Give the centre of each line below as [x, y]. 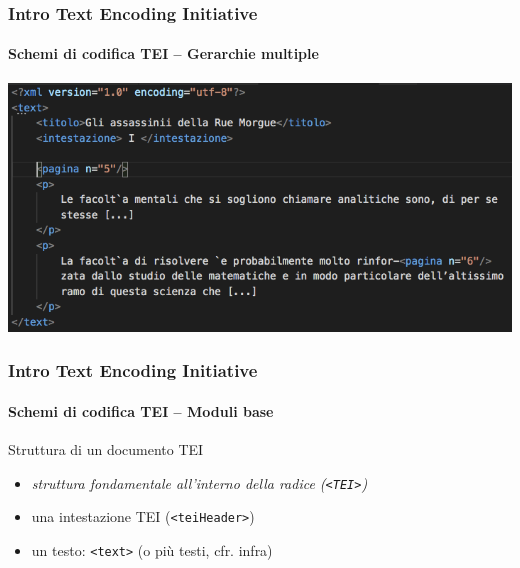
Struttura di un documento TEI [106, 449]
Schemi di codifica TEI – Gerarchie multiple [163, 53]
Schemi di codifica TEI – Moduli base [141, 410]
